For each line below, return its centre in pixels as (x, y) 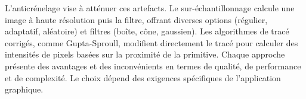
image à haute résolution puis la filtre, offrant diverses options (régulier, (136, 19)
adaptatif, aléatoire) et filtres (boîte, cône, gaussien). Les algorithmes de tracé (147, 31)
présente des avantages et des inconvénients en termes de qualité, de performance (153, 66)
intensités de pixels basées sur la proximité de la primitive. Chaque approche (145, 54)
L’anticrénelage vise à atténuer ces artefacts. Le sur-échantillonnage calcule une (150, 8)
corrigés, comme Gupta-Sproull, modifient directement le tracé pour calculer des (152, 42)
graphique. (24, 89)
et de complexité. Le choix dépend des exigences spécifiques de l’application (143, 77)
